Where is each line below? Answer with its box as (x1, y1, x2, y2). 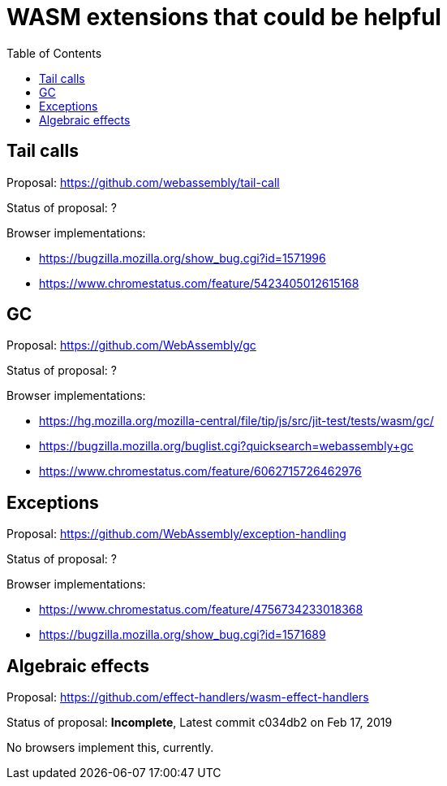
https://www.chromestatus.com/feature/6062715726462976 (39, 464, 362, 479)
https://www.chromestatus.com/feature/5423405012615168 (39, 276, 359, 290)
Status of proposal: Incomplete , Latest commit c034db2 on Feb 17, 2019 (6, 715, 393, 730)
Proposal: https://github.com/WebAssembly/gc (6, 338, 256, 353)
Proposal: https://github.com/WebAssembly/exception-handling (6, 527, 346, 541)
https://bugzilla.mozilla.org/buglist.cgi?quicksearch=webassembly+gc (39, 439, 414, 454)
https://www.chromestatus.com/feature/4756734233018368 (39, 602, 363, 617)
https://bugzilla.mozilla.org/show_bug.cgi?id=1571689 (39, 627, 326, 642)
